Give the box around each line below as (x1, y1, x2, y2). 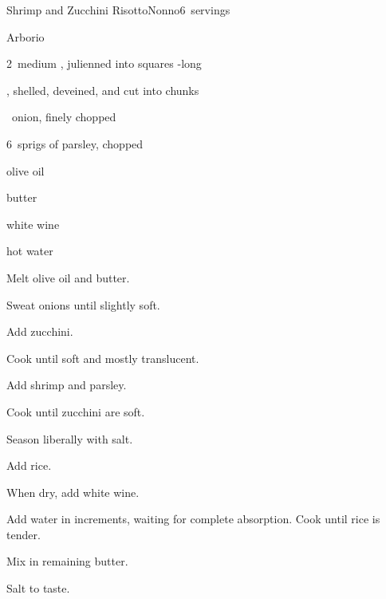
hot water (6, 242, 53, 259)
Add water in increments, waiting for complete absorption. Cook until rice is (6, 510, 380, 527)
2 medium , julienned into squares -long (6, 55, 202, 72)
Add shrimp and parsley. (6, 376, 127, 393)
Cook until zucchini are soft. (6, 403, 145, 420)
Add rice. (6, 457, 52, 474)
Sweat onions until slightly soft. (6, 296, 160, 313)
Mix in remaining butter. (6, 553, 128, 569)
